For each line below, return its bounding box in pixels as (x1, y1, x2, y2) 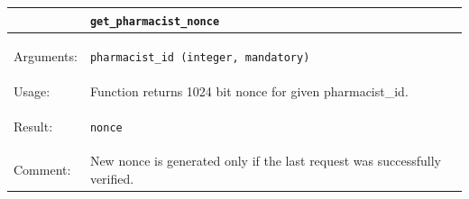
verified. (89, 169, 134, 188)
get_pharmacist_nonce (89, 14, 220, 28)
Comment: (14, 160, 71, 179)
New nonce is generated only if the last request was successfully (89, 151, 441, 170)
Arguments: (14, 46, 78, 65)
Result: (14, 116, 53, 135)
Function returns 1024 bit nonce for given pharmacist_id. (89, 81, 409, 100)
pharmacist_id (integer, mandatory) (89, 50, 310, 64)
